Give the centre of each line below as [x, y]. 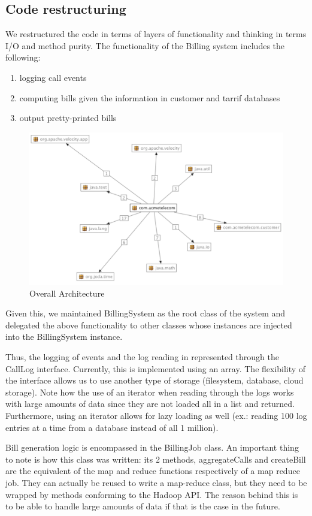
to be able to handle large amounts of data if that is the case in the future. [143, 506]
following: [23, 57]
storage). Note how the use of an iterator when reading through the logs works [150, 392]
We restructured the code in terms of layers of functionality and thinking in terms [156, 34]
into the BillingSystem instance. [64, 337]
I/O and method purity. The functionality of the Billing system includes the [145, 45]
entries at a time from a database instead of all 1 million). [112, 427]
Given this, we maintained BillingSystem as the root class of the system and [146, 313]
